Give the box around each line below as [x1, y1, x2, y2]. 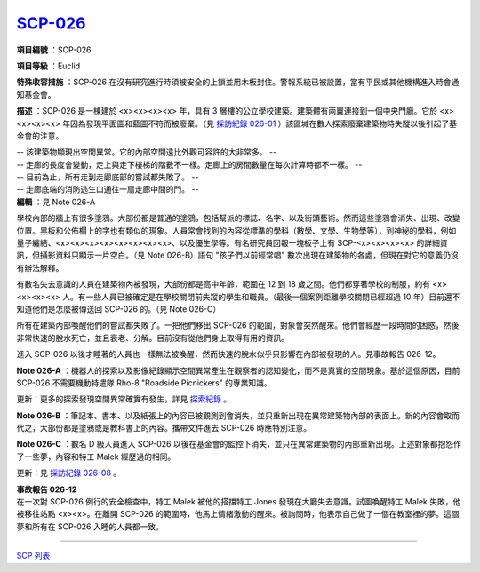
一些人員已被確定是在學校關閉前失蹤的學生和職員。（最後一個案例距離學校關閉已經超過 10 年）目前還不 [85, 291, 460, 302]
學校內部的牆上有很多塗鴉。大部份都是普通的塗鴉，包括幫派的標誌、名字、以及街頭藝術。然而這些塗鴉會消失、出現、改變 [16, 213, 460, 224]
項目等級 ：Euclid [16, 60, 80, 71]
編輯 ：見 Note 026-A [16, 196, 96, 207]
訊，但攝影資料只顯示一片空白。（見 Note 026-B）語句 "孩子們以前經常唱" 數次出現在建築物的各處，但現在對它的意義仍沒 [16, 250, 459, 261]
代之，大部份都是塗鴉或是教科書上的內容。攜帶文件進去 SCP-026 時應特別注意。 [16, 423, 311, 433]
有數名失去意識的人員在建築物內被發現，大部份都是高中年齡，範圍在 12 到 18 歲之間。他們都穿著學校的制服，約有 [16, 279, 431, 290]
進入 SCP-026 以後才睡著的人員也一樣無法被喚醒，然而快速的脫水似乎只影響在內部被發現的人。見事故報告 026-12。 [16, 349, 441, 360]
